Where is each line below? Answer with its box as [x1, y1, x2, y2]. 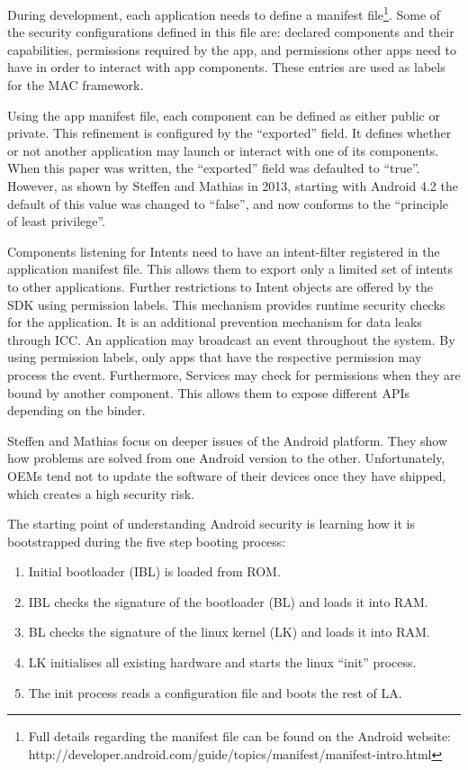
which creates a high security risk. [7, 484, 194, 503]
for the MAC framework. [7, 76, 144, 95]
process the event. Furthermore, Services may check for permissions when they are [7, 365, 461, 384]
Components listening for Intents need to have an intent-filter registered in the [7, 241, 440, 260]
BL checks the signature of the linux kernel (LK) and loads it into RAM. [28, 622, 430, 641]
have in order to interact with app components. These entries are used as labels [7, 58, 445, 77]
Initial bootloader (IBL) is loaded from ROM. [28, 562, 281, 581]
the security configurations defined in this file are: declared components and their [7, 23, 454, 41]
